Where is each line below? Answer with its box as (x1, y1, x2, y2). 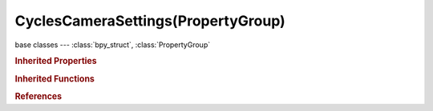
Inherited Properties (14, 56, 98, 67)
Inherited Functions (14, 73, 95, 84)
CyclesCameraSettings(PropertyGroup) (14, 12, 286, 30)
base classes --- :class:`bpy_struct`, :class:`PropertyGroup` (14, 40, 211, 50)
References (14, 90, 63, 101)
